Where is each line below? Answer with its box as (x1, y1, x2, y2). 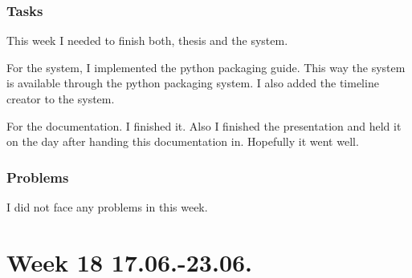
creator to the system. (6, 91, 115, 107)
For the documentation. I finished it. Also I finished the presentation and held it (6, 117, 402, 134)
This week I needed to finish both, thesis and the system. (6, 32, 288, 49)
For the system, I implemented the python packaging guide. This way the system (6, 58, 406, 75)
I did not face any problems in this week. (6, 199, 208, 215)
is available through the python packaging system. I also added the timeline (6, 75, 379, 91)
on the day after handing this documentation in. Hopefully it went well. (6, 133, 359, 150)
